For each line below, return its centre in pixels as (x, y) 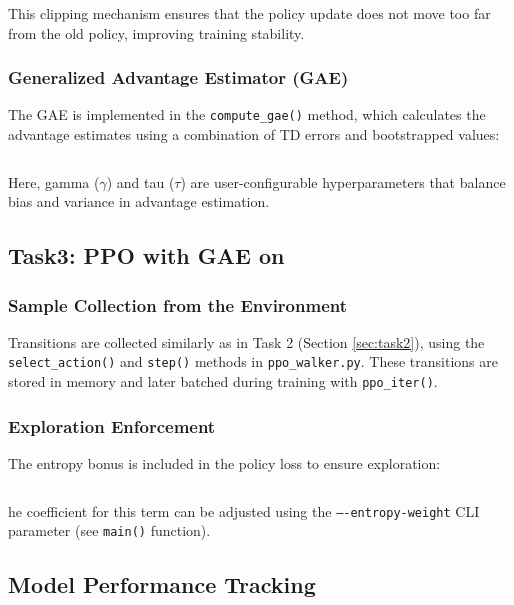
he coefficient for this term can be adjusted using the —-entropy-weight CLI (244, 510)
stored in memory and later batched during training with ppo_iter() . (223, 381)
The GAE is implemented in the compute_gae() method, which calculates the (247, 114)
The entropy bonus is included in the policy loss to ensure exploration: (224, 462)
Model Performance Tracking (162, 584)
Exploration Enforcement (112, 425)
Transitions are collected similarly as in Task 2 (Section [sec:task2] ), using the (246, 341)
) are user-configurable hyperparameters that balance (343, 181)
